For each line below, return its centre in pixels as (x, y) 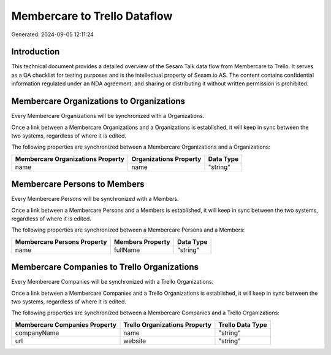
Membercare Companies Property (66, 324)
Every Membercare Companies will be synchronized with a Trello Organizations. (112, 282)
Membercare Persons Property (61, 241)
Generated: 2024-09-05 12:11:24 (53, 34)
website (135, 341)
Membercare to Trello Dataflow (92, 16)
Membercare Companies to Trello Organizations (105, 267)
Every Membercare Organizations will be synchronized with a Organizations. (108, 116)
